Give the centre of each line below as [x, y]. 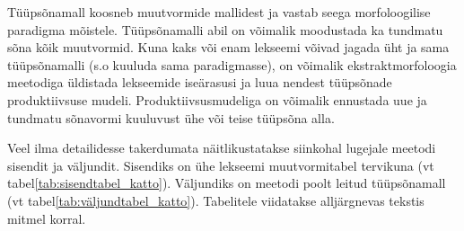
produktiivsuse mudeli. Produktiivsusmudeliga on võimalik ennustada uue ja [217, 99]
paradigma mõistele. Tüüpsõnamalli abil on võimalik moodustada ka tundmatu [225, 29]
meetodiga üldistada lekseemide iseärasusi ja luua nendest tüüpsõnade [200, 82]
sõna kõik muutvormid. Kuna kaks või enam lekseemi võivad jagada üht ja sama [228, 47]
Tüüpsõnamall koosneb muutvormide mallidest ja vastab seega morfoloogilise [219, 12]
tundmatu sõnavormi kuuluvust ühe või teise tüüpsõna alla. [171, 117]
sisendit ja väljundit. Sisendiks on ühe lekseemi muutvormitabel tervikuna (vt [221, 165]
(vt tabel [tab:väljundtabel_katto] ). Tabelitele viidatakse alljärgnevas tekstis [216, 200]
